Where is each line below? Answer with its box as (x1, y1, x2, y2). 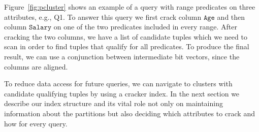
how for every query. (4, 118, 68, 128)
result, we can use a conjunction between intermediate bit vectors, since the (4, 51, 240, 61)
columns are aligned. (4, 61, 68, 72)
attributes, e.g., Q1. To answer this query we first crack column (4, 11, 202, 22)
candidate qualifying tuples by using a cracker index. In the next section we (4, 88, 240, 98)
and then (217, 11, 245, 22)
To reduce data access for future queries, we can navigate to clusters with (4, 78, 233, 89)
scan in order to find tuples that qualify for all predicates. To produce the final (4, 41, 249, 52)
